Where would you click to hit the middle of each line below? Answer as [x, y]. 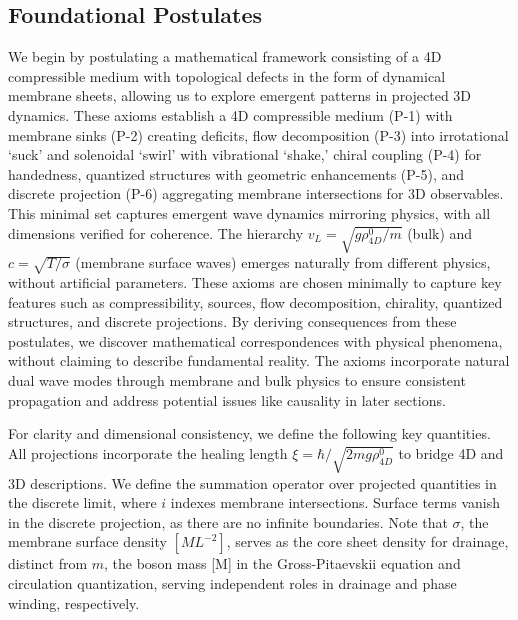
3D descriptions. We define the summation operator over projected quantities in [252, 482]
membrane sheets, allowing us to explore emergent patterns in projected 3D [240, 95]
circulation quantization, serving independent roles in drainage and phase [232, 582]
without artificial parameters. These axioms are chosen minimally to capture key [255, 282]
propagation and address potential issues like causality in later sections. [227, 399]
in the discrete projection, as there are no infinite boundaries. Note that [228, 521]
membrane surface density [87, 541]
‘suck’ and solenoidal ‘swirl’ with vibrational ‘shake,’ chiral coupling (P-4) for [245, 154]
